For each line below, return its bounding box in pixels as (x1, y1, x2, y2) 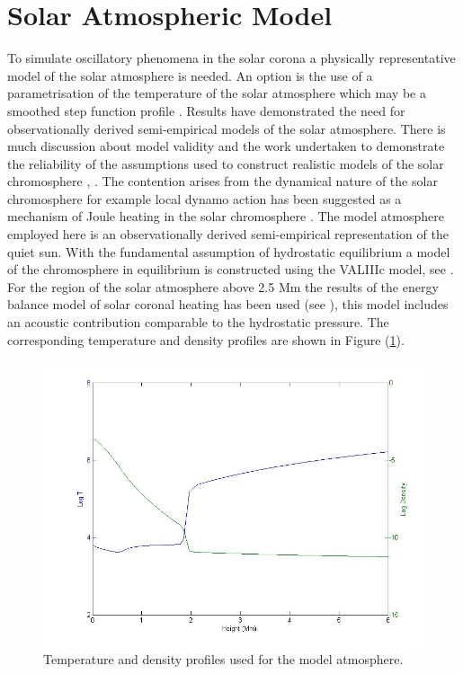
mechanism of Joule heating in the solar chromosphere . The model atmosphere (7, 207, 444, 226)
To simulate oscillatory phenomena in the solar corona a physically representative (7, 49, 456, 67)
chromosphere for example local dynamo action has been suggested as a (7, 189, 402, 208)
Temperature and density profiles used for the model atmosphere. (43, 649, 404, 668)
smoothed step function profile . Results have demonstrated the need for (7, 101, 405, 120)
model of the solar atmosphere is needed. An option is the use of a (7, 66, 373, 84)
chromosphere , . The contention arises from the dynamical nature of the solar (7, 172, 438, 191)
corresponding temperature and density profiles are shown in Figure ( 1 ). (7, 330, 405, 349)
